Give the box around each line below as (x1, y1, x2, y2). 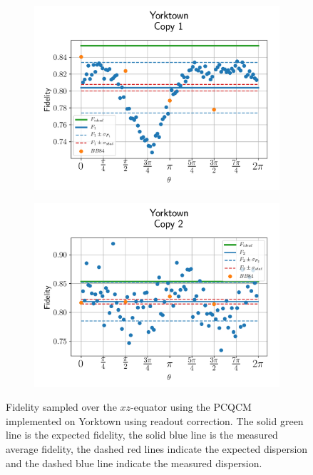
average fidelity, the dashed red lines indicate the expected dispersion (6, 441, 308, 456)
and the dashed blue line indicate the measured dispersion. (6, 455, 262, 470)
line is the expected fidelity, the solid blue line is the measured (6, 427, 278, 442)
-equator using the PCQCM (130, 399, 252, 414)
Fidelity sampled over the (6, 399, 117, 414)
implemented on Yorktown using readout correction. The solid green (6, 413, 304, 428)
